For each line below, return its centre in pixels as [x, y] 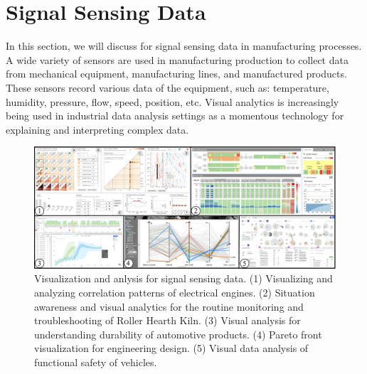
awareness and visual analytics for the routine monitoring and [169, 306]
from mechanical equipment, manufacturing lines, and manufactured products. [176, 74]
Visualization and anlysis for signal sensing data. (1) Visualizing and [183, 278]
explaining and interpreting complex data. [97, 129]
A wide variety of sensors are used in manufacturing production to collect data [177, 59]
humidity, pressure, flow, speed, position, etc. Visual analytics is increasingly [172, 101]
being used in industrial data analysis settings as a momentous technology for [175, 116]
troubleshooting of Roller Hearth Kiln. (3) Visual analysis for [167, 320]
